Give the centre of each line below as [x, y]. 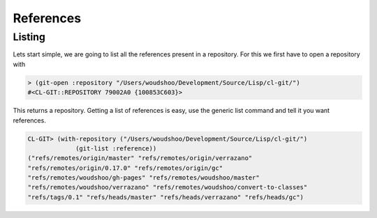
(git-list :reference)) [116, 148]
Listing [29, 37]
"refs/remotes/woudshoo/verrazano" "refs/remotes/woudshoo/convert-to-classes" [168, 187]
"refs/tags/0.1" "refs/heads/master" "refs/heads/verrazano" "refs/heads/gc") [165, 197]
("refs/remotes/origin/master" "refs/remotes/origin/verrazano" [140, 158]
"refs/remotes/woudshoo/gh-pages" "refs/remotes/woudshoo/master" [143, 178]
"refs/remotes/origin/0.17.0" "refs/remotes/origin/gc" [125, 168]
